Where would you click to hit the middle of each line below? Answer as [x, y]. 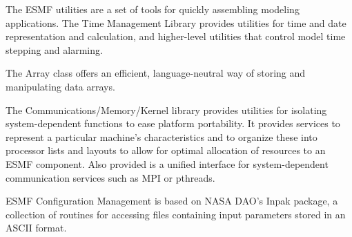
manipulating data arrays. [60, 86]
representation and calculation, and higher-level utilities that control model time [176, 36]
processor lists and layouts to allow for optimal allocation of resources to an [166, 150]
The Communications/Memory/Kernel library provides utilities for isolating [166, 110]
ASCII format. [36, 228]
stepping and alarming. [54, 49]
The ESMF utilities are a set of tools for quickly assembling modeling [153, 9]
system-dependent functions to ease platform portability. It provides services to [173, 123]
